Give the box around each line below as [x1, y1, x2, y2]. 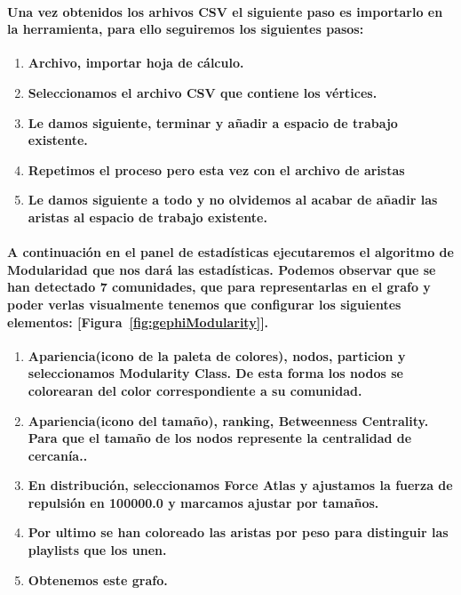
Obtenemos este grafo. [28, 570, 168, 589]
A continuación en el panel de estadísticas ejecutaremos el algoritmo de [7, 243, 454, 261]
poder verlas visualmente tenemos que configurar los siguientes [7, 294, 401, 313]
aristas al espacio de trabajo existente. [28, 207, 267, 226]
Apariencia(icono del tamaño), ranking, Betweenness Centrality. [28, 411, 429, 430]
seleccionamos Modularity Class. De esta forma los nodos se [28, 364, 403, 382]
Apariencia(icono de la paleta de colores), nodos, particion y [28, 346, 406, 365]
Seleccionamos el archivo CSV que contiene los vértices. [28, 83, 378, 101]
